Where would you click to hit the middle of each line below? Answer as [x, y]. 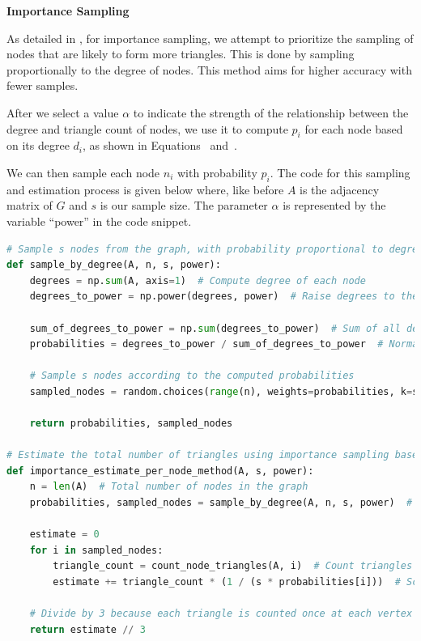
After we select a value [63, 112]
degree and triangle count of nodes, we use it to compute [147, 128]
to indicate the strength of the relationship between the [271, 112]
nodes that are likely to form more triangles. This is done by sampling [181, 54]
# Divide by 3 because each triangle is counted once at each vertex [221, 614]
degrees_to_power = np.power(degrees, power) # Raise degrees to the [224, 297]
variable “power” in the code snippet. [99, 221]
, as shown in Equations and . [160, 145]
